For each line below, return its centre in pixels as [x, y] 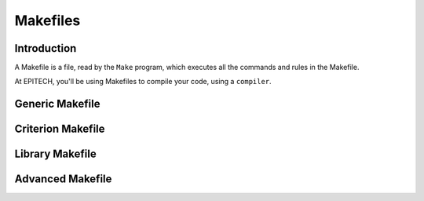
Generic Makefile [57, 104]
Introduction [46, 48]
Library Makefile [56, 154]
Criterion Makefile [60, 129]
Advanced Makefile [63, 179]
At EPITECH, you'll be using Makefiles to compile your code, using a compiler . [143, 82]
